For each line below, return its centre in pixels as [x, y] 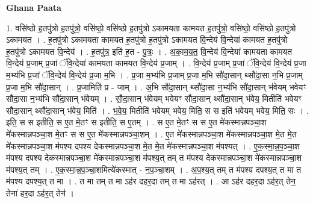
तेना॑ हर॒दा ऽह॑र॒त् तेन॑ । [40, 192]
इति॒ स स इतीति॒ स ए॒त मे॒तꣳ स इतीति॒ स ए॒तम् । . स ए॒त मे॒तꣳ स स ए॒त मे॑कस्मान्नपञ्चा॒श [136, 122]
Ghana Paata [34, 7]
